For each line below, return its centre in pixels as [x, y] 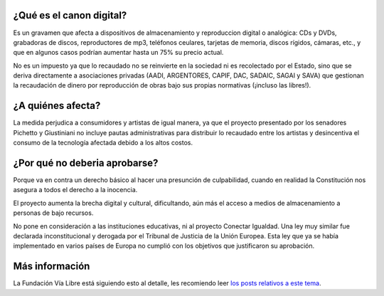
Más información [52, 266]
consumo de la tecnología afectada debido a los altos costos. [103, 143]
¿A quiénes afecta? [57, 106]
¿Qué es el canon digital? [70, 15]
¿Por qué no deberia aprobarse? [86, 163]
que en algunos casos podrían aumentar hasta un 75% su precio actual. [118, 53]
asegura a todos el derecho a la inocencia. [75, 190]
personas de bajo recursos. [53, 213]
